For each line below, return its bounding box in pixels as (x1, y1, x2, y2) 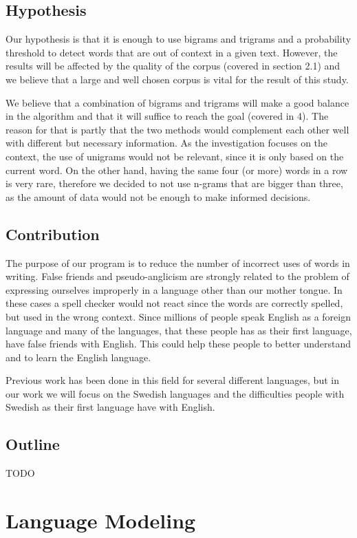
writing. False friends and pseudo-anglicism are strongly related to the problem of (6, 269, 349, 283)
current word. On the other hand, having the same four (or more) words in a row (6, 162, 348, 177)
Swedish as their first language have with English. (6, 400, 215, 414)
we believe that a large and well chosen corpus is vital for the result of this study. (6, 72, 349, 86)
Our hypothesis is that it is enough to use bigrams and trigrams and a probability (6, 32, 351, 46)
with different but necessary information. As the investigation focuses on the (6, 136, 328, 150)
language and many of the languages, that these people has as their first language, (6, 323, 352, 337)
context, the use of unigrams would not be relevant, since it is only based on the (6, 149, 344, 163)
